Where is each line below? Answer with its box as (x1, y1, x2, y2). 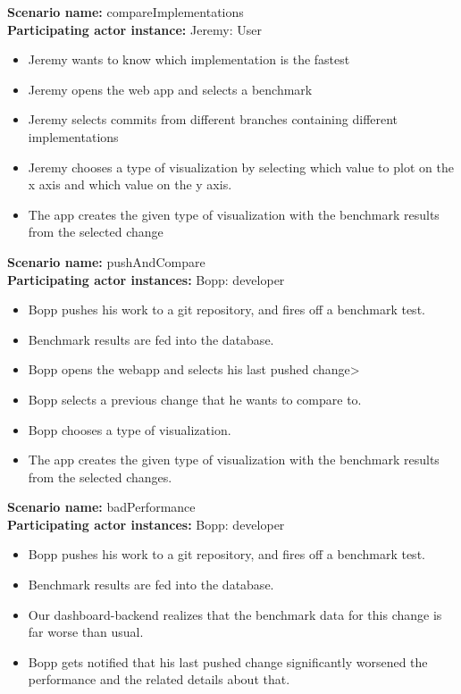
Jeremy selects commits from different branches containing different (28, 110, 398, 129)
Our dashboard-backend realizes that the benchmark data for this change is (28, 605, 442, 623)
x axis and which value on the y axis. (28, 175, 232, 194)
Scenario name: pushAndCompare (7, 252, 205, 271)
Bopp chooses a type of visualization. (28, 420, 231, 439)
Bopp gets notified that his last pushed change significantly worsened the (28, 652, 428, 671)
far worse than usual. (28, 623, 144, 641)
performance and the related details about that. (28, 670, 290, 689)
